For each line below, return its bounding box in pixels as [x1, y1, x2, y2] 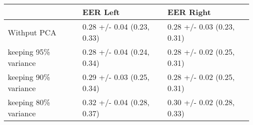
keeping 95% [8, 46, 51, 57]
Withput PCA [8, 26, 56, 38]
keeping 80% [8, 96, 51, 108]
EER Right [167, 6, 211, 17]
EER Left [82, 6, 120, 17]
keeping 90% [8, 71, 51, 82]
